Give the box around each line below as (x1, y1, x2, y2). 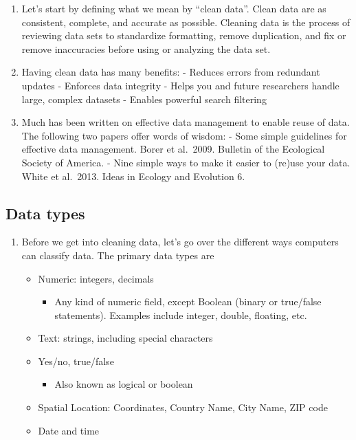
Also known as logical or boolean (54, 377, 193, 391)
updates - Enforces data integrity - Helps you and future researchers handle (21, 78, 340, 92)
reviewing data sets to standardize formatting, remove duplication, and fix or (21, 28, 346, 43)
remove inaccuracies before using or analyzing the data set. (21, 41, 271, 56)
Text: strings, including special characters (38, 331, 213, 345)
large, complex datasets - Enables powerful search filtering (21, 91, 267, 106)
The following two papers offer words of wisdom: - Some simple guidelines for (21, 128, 347, 142)
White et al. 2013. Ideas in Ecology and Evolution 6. (21, 168, 245, 183)
